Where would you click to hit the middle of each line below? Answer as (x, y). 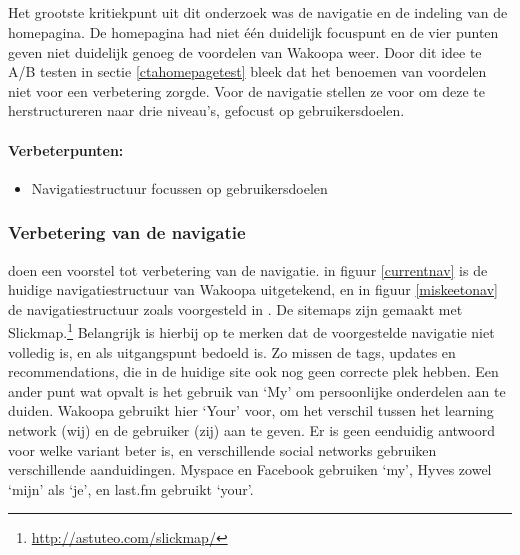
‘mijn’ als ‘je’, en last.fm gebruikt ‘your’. (131, 488)
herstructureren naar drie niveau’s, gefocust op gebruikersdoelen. (206, 110)
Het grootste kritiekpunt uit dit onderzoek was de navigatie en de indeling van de (258, 12)
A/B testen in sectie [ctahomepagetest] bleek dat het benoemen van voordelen (247, 71)
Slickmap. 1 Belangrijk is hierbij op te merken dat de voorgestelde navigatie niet (251, 330)
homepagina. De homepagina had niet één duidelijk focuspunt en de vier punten (253, 31)
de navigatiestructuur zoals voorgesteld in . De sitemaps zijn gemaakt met (235, 308)
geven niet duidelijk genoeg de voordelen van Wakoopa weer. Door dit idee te (245, 51)
